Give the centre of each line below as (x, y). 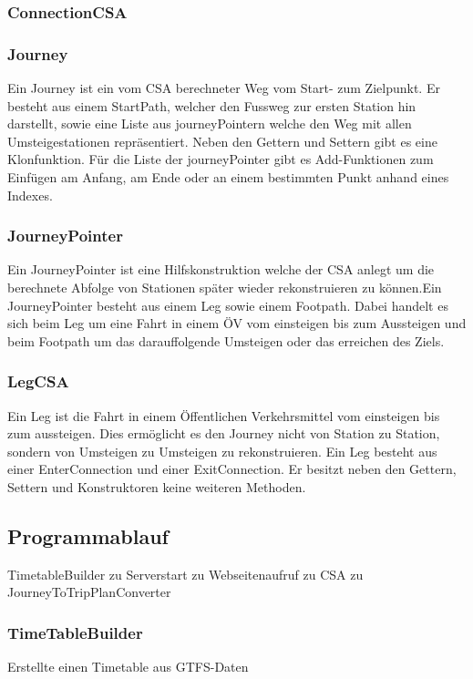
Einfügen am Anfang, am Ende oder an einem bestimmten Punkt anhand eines (228, 177)
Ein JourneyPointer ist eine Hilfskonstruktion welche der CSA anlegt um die (221, 269)
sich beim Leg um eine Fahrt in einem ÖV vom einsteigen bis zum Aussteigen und (237, 323)
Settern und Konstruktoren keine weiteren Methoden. (157, 487)
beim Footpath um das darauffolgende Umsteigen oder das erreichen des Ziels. (226, 340)
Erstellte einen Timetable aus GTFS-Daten (128, 667)
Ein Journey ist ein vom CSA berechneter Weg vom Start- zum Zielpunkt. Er (224, 88)
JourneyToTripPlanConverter (89, 592)
